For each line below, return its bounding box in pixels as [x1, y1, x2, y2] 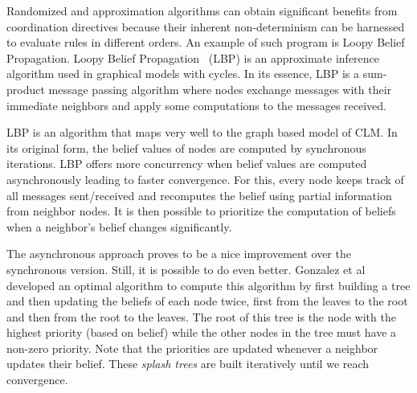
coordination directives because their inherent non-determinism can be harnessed [6, 18, 405, 35]
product [6, 80, 45, 97]
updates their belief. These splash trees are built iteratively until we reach [6, 355, 370, 372]
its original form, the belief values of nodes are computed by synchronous [6, 139, 366, 156]
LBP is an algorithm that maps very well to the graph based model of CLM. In [6, 124, 398, 141]
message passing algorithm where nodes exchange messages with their [48, 80, 392, 97]
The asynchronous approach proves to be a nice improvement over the [6, 245, 351, 262]
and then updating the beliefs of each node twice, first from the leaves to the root [6, 293, 408, 309]
